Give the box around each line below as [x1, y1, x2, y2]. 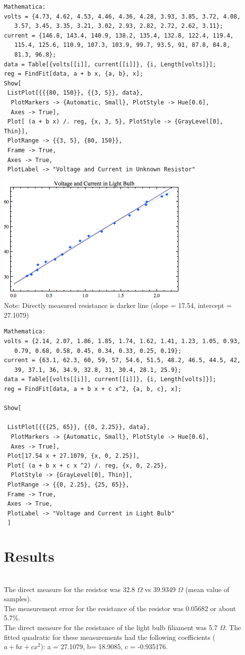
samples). [4, 594, 32, 604]
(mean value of [185, 584, 229, 594]
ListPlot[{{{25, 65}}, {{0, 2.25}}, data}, [7, 424, 150, 431]
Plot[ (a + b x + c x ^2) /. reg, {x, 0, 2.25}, [7, 462, 168, 469]
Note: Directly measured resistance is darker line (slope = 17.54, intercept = [4, 300, 232, 310]
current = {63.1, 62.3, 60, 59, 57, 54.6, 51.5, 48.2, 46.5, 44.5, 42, [4, 357, 241, 364]
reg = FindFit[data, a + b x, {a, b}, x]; [4, 70, 143, 78]
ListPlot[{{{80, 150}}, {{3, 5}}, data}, [7, 89, 143, 97]
